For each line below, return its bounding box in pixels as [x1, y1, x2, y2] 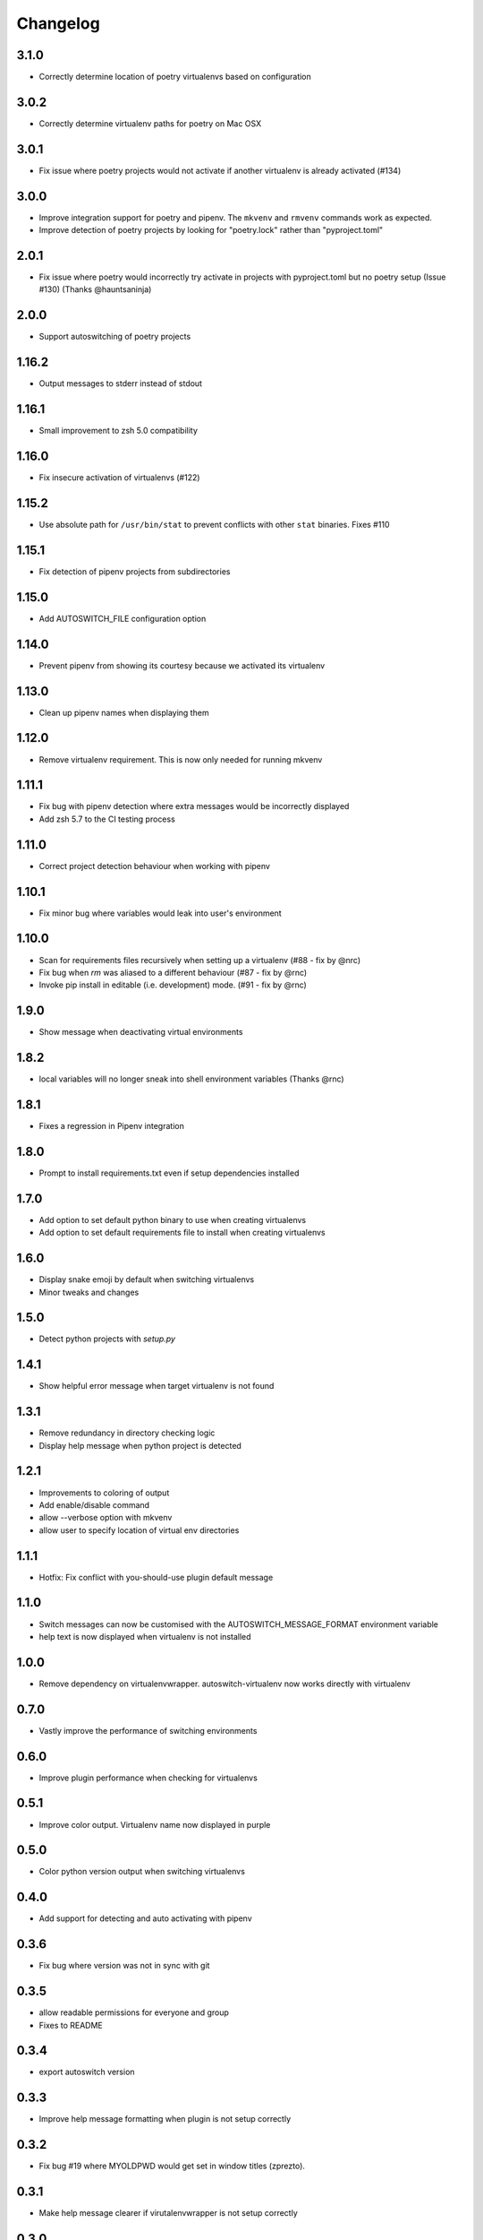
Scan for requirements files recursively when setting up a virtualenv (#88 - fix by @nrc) [38, 954, 361, 965]
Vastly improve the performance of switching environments [38, 1725, 258, 1736]
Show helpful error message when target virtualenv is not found [38, 1381, 275, 1391]
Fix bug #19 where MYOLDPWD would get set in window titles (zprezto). [38, 2160, 306, 2172]
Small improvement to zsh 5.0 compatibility [38, 426, 199, 436]
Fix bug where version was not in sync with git [38, 1960, 210, 1971]
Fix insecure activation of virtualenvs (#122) [38, 472, 200, 483]
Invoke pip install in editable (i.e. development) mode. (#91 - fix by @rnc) [38, 979, 308, 990]
